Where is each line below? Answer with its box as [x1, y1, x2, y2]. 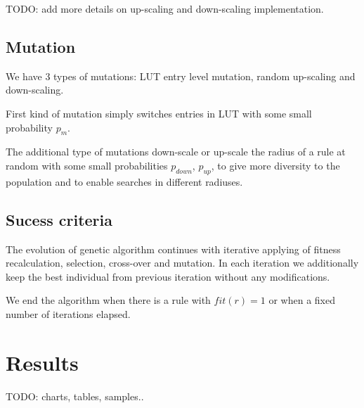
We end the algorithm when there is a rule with [6, 293, 211, 307]
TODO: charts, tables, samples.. [6, 388, 144, 403]
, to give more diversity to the [211, 158, 340, 172]
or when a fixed [268, 293, 335, 307]
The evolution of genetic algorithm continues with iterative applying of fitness [6, 241, 341, 256]
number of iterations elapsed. [6, 306, 131, 321]
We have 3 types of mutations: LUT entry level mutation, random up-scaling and [6, 68, 356, 83]
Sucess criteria [6, 208, 112, 230]
